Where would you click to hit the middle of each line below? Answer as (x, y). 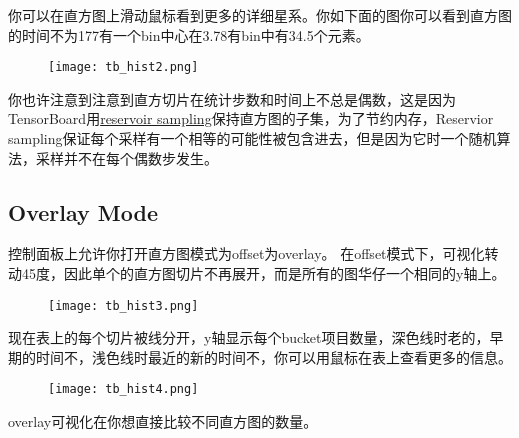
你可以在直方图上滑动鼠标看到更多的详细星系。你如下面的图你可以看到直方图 (260, 15)
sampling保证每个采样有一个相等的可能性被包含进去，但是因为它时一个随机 (252, 138)
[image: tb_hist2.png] (123, 67)
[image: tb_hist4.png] (123, 389)
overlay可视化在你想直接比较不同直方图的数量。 (163, 421)
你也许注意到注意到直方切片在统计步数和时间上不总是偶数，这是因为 (232, 98)
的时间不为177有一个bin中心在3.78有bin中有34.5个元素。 (189, 34)
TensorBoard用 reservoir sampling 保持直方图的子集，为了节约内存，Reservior (251, 118)
